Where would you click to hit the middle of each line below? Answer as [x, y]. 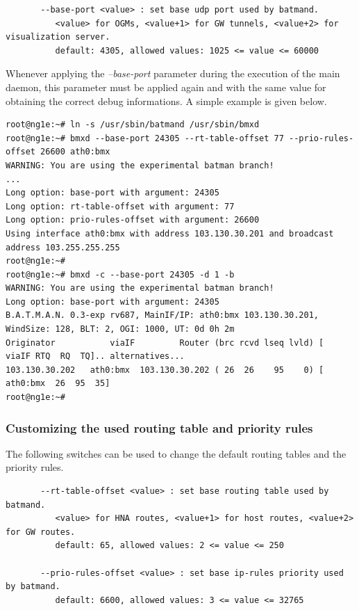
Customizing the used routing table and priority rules [159, 427]
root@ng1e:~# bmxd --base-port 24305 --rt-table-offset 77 [145, 138]
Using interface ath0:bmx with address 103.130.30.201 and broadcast [170, 233]
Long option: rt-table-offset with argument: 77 [120, 206]
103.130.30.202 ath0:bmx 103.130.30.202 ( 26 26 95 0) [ [165, 370]
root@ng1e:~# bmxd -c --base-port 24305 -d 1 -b [120, 274]
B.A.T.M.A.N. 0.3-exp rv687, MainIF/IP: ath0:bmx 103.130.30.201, [162, 315]
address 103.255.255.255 [63, 247]
